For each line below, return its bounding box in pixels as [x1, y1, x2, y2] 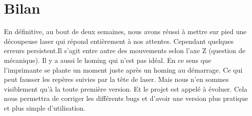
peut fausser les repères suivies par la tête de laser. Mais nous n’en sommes [4, 74, 229, 84]
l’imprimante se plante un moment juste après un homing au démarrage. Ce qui [4, 64, 243, 75]
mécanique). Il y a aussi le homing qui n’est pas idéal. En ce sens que [4, 55, 211, 65]
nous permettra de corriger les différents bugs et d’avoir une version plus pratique [4, 93, 248, 103]
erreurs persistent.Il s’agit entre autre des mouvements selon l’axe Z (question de [4, 45, 246, 56]
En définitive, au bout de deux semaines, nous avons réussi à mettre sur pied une [4, 26, 247, 37]
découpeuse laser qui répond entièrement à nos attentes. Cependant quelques [4, 36, 234, 46]
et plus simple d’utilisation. [4, 102, 85, 113]
